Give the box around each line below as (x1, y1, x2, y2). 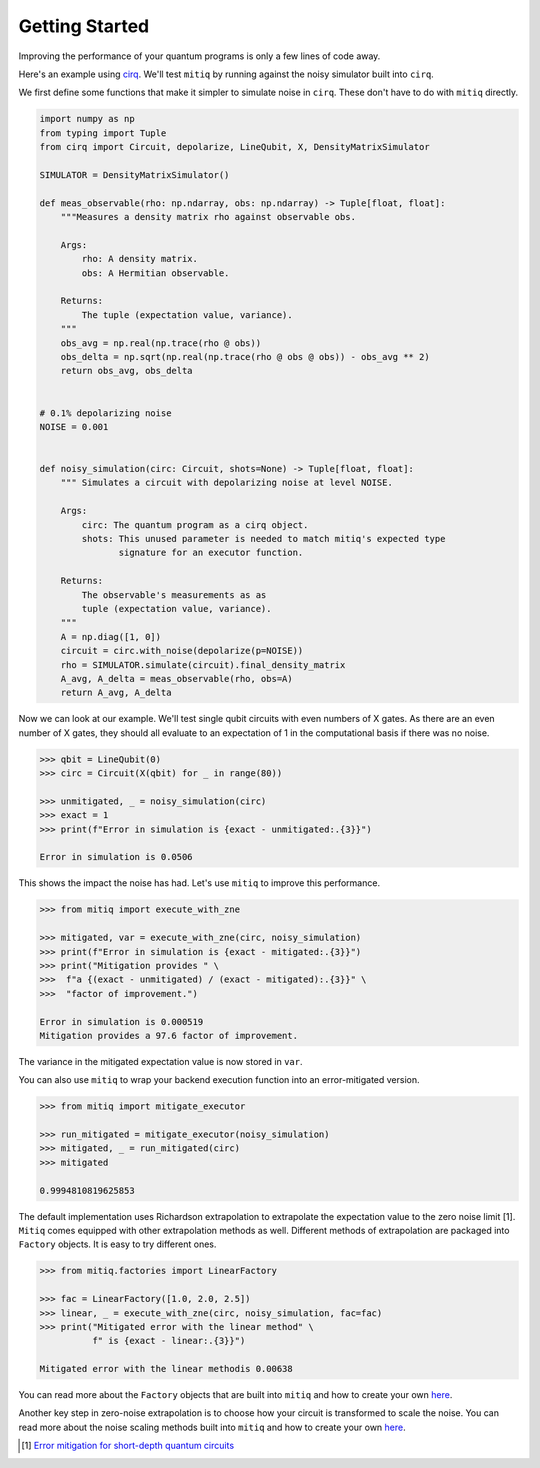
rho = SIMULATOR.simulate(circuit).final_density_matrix (60, 659, 346, 670)
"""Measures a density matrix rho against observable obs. (60, 211, 357, 223)
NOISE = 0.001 (39, 421, 109, 432)
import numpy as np (39, 113, 135, 125)
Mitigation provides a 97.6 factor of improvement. (39, 1030, 299, 1041)
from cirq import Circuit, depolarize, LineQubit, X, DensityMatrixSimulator (39, 141, 430, 153)
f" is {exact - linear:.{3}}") (91, 1335, 246, 1347)
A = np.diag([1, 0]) (60, 631, 162, 642)
